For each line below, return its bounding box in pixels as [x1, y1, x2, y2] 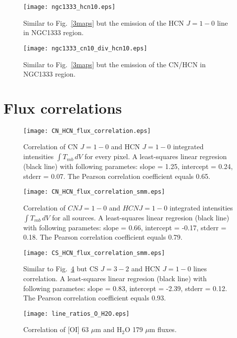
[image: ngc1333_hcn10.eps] [23, 3, 116, 10]
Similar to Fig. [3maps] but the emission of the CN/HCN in [23, 59, 206, 69]
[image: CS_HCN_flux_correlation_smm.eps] [23, 249, 165, 256]
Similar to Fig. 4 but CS [23, 263, 98, 274]
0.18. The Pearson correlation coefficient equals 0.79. [23, 232, 183, 242]
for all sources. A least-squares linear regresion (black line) [52, 212, 230, 222]
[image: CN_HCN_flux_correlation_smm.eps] [23, 188, 165, 196]
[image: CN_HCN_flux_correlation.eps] [23, 127, 151, 134]
